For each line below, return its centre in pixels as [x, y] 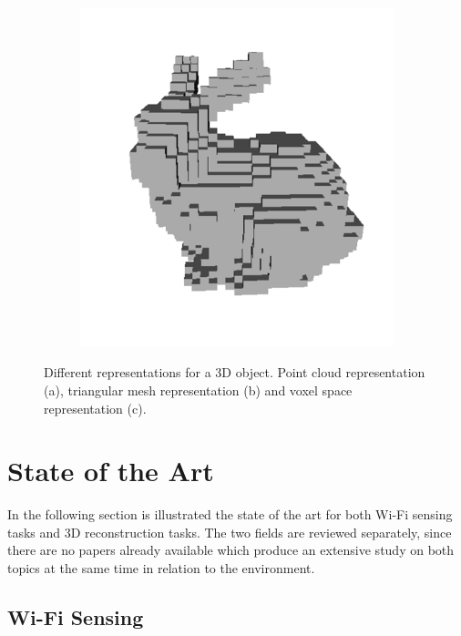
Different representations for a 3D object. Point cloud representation [235, 372]
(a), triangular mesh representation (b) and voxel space [198, 390]
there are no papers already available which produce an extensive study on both [231, 550]
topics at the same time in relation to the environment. [161, 568]
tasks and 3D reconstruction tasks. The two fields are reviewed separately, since [230, 532]
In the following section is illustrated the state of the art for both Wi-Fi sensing [230, 514]
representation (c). [95, 408]
